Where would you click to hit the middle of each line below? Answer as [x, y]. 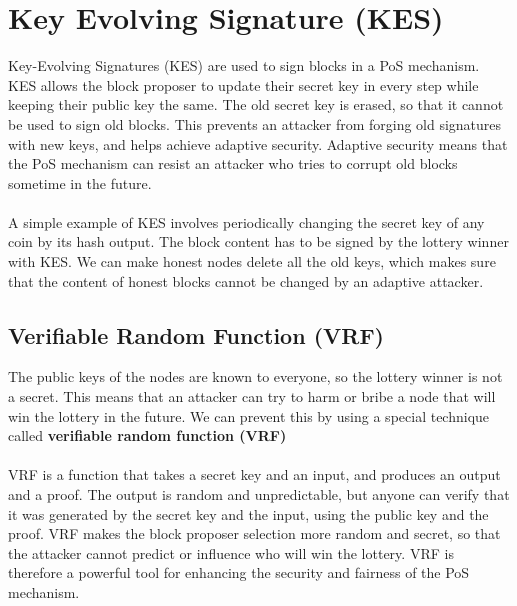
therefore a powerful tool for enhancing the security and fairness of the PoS [239, 572]
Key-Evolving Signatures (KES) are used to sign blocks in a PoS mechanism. [244, 65]
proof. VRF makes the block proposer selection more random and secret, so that [254, 533]
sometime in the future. [80, 182]
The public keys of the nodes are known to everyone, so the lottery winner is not [255, 376]
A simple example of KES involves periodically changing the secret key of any [246, 221]
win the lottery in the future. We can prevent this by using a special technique [249, 415]
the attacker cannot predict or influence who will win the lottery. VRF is [231, 552]
